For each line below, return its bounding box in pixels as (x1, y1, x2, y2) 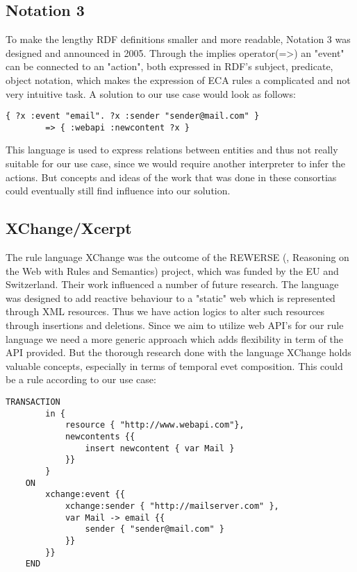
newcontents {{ (65, 431, 135, 441)
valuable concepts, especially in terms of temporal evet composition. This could (6, 358, 343, 373)
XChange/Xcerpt (6, 217, 132, 239)
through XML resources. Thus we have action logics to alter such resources (6, 304, 325, 319)
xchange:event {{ (45, 489, 125, 500)
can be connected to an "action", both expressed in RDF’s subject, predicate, (6, 59, 333, 74)
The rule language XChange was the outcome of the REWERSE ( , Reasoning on (6, 250, 349, 264)
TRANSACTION (6, 397, 60, 407)
